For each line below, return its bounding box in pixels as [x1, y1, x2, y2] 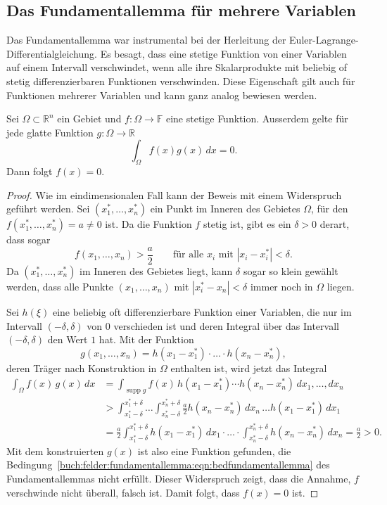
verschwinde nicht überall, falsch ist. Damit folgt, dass [6, 485, 240, 499]
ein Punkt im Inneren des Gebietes [150, 201, 300, 216]
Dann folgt [6, 164, 53, 179]
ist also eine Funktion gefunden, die [137, 443, 291, 458]
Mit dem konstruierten [6, 443, 104, 458]
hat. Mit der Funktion [99, 332, 194, 347]
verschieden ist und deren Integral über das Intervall [113, 318, 339, 333]
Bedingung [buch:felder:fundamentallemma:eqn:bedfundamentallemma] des [6, 457, 330, 472]
